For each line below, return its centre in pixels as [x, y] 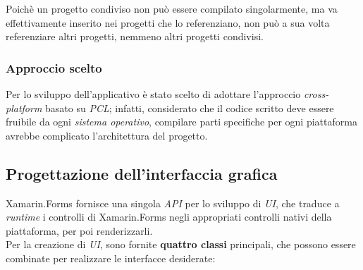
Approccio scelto [54, 67]
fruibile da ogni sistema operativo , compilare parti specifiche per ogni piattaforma [181, 122]
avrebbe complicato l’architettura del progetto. [107, 135]
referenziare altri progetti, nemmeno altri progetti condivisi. [135, 36]
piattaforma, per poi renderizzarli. [79, 230]
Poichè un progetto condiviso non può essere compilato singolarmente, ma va [172, 8]
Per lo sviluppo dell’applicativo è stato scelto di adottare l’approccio [153, 94]
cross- [316, 94]
